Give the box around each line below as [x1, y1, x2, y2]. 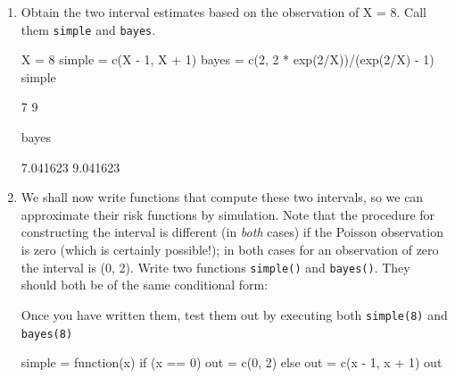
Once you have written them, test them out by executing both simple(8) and [21, 305, 448, 323]
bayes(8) [21, 327, 73, 340]
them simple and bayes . [21, 20, 156, 38]
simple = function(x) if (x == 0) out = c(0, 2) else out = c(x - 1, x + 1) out [21, 353, 443, 372]
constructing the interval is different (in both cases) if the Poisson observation [21, 223, 443, 241]
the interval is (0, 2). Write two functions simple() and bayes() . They [21, 257, 410, 276]
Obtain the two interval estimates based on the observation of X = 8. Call [21, 3, 426, 21]
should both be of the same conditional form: [21, 275, 269, 294]
